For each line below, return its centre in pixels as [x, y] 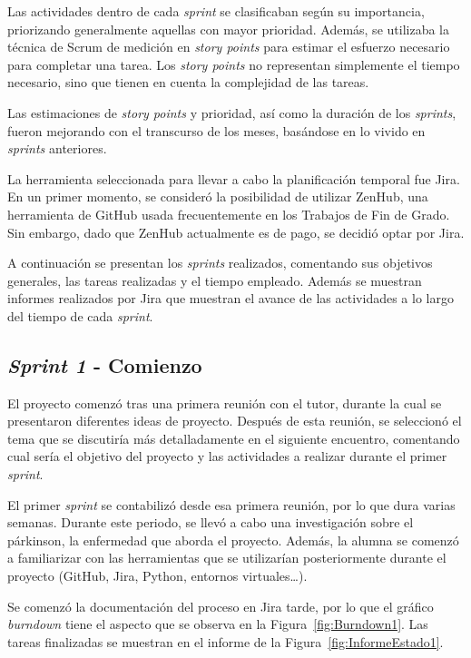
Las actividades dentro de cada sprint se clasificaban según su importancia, [216, 11]
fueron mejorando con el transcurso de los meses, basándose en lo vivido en [216, 130]
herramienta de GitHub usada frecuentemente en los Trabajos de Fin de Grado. [229, 214]
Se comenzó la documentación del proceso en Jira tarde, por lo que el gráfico [221, 606]
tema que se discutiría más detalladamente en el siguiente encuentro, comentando [234, 438]
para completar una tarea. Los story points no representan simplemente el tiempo [234, 64]
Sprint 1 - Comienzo [105, 364]
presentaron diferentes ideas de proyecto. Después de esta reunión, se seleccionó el [235, 421]
